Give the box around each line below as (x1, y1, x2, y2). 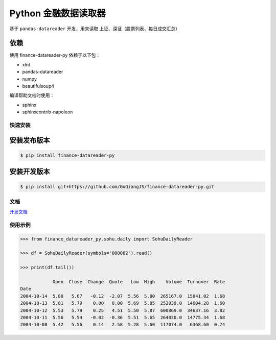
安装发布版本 (9, 136, 50, 144)
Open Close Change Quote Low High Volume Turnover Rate (52, 279, 225, 284)
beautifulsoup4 (22, 83, 55, 89)
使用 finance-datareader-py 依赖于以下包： (9, 52, 101, 58)
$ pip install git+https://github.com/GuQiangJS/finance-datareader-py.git (20, 184, 215, 190)
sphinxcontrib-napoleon (22, 109, 73, 115)
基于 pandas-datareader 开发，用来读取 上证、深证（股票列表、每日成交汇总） (9, 26, 180, 32)
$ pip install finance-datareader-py (20, 152, 115, 158)
